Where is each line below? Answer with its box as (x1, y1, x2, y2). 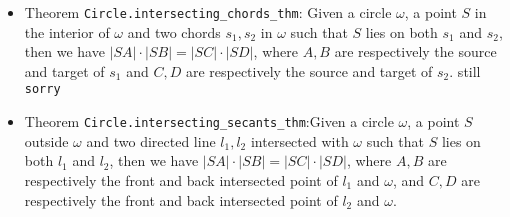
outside (24, 130, 69, 151)
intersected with (250, 130, 349, 151)
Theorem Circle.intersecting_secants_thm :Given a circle (24, 111, 394, 132)
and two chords (127, 21, 221, 42)
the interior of (24, 21, 110, 42)
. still (449, 60, 481, 81)
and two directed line (86, 130, 216, 151)
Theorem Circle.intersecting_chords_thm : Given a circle (24, 2, 392, 22)
